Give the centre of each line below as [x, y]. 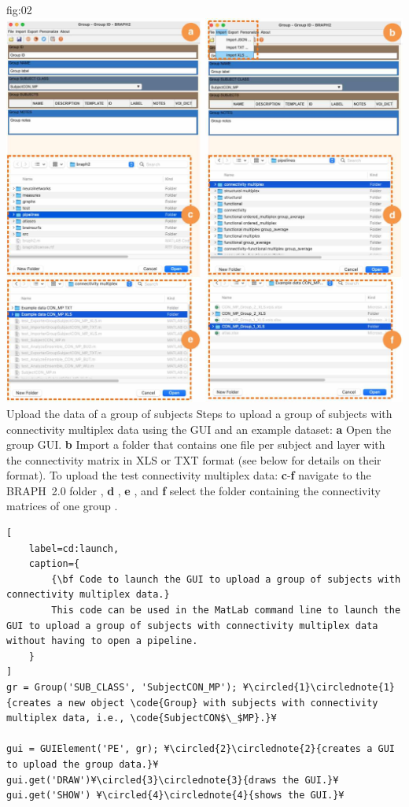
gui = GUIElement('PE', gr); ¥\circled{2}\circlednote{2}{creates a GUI [201, 749]
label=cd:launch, [74, 548]
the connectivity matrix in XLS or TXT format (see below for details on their [194, 459]
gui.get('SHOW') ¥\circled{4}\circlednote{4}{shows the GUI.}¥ [175, 796]
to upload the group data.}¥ [83, 764]
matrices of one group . [62, 506]
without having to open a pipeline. [102, 641]
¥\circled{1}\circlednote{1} [319, 688]
